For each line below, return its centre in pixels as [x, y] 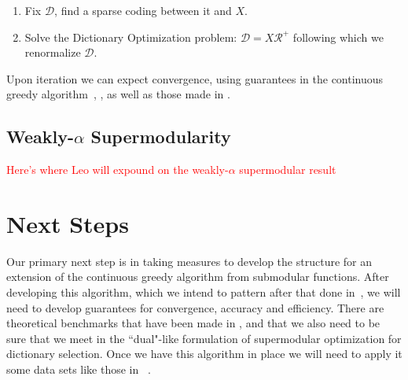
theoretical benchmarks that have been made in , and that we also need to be [193, 323]
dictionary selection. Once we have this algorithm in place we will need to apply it [204, 354]
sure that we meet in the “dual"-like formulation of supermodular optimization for [204, 338]
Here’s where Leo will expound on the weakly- [118, 170]
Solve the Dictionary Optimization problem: [131, 37]
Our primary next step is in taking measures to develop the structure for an [189, 261]
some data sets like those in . [79, 369]
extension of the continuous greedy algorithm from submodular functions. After [198, 277]
